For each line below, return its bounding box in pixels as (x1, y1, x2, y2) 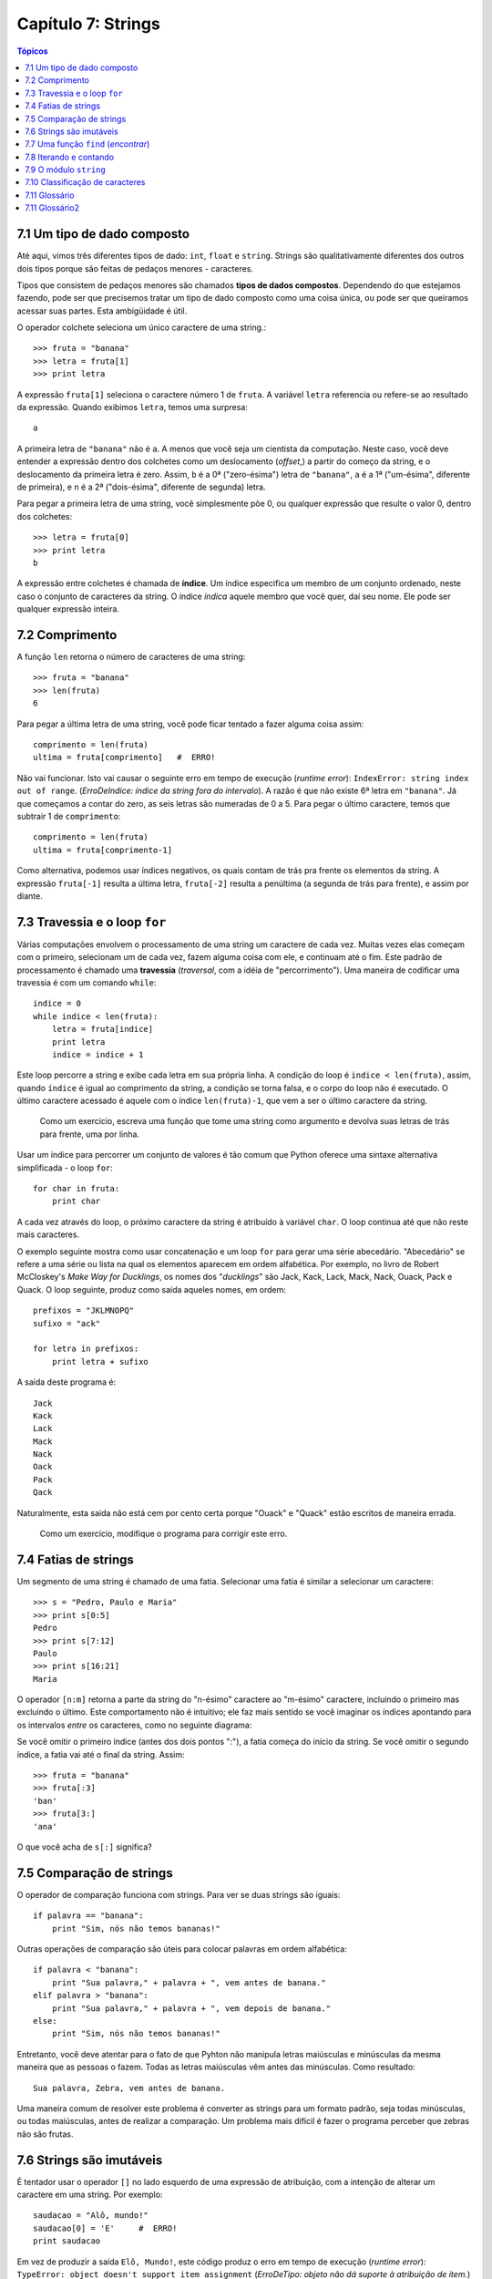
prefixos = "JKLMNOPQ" (33, 1305, 135, 1316)
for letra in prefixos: (33, 1344, 139, 1354)
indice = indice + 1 (51, 1049, 144, 1059)
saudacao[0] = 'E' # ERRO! (33, 2222, 178, 2233)
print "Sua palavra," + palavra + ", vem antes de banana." (51, 1977, 327, 1987)
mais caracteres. (16, 1229, 80, 1240)
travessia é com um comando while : (16, 976, 157, 988)
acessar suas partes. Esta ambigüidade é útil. (16, 305, 188, 316)
